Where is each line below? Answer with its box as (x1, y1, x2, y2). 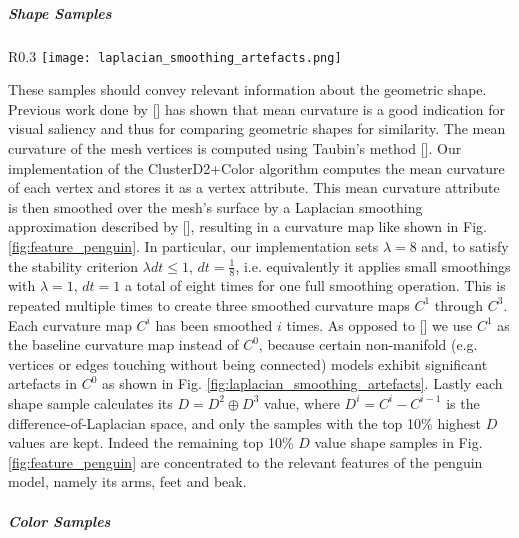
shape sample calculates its (8, 392, 173, 413)
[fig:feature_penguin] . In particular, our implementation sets (8, 235, 379, 256)
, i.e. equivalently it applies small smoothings (235, 255, 511, 276)
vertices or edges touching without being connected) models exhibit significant (8, 353, 488, 374)
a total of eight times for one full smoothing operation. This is (124, 275, 506, 296)
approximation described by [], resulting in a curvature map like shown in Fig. (8, 216, 487, 237)
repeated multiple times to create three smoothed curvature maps (8, 294, 410, 315)
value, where (264, 392, 340, 413)
